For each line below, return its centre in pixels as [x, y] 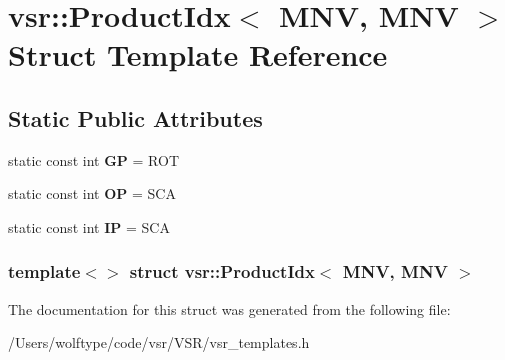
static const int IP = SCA [89, 226]
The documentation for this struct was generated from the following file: [229, 308]
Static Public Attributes [135, 117]
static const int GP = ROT [94, 159]
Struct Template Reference [198, 54]
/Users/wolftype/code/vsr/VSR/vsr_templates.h [159, 342]
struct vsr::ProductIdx [222, 271]
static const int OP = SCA [92, 193]
